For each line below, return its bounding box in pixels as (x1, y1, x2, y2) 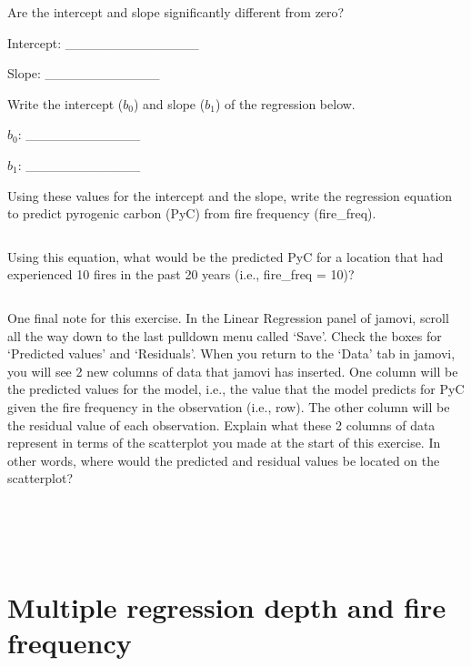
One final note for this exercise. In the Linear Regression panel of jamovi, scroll (7, 308, 449, 327)
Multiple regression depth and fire (7, 588, 446, 625)
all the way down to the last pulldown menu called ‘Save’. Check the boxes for (7, 326, 442, 345)
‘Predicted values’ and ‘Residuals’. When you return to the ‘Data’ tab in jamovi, (7, 344, 456, 363)
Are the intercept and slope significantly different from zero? (7, 3, 345, 21)
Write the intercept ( (7, 94, 124, 113)
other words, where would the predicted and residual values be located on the (7, 450, 440, 469)
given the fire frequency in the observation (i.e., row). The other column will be (7, 397, 450, 416)
